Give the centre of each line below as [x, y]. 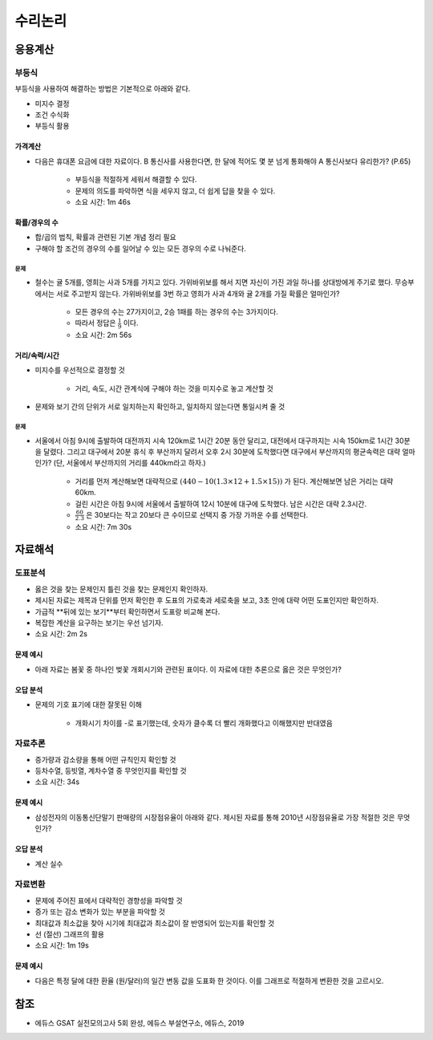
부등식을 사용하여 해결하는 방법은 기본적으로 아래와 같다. [103, 89]
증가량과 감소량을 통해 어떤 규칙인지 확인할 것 [105, 759]
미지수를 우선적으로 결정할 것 [80, 370]
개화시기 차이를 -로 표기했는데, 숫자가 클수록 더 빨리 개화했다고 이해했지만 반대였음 [204, 723]
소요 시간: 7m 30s [103, 526]
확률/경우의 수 [37, 223]
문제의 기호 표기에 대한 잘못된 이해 [88, 705]
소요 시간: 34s [57, 782]
